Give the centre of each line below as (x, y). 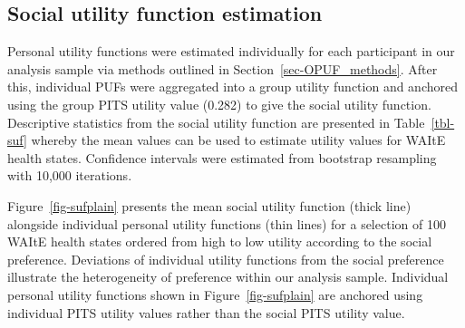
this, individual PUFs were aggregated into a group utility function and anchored (232, 87)
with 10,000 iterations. (70, 175)
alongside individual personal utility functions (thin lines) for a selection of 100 (227, 223)
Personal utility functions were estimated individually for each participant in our (231, 51)
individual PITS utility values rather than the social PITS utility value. (206, 312)
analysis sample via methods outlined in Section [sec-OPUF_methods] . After (223, 68)
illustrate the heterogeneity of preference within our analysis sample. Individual (228, 277)
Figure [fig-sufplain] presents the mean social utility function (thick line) (209, 205)
